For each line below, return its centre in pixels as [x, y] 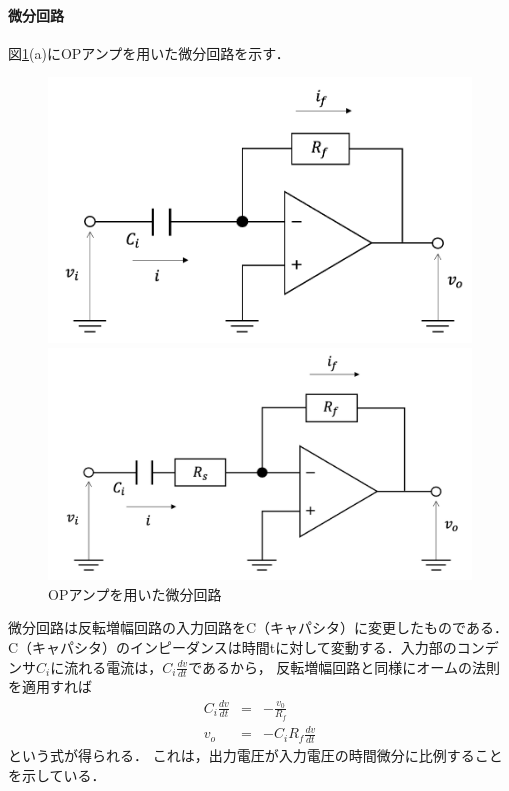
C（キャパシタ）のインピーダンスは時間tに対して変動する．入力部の [232, 647]
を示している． [57, 774]
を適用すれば [50, 686]
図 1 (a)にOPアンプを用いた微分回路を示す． [149, 52]
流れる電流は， [113, 666]
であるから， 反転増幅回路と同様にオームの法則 [344, 666]
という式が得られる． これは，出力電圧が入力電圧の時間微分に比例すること [255, 755]
